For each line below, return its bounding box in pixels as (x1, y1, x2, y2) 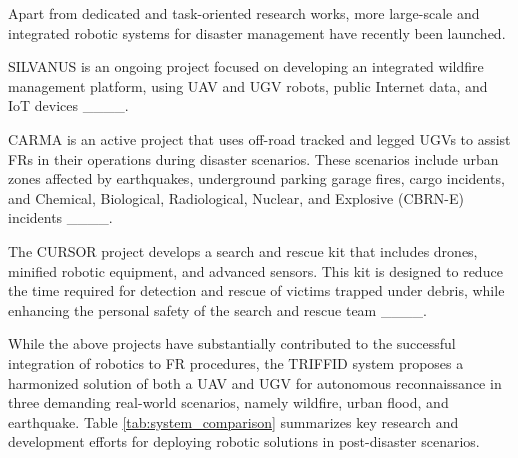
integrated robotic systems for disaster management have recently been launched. (8, 22, 506, 43)
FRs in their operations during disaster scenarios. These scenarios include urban (8, 148, 499, 169)
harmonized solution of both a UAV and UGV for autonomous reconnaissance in (8, 372, 502, 393)
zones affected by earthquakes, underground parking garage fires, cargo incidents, (8, 168, 505, 189)
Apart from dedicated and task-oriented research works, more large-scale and (8, 3, 480, 23)
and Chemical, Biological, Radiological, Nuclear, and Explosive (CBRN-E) (8, 187, 464, 208)
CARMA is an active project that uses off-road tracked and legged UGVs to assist (8, 128, 511, 149)
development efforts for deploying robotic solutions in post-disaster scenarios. (8, 431, 480, 452)
